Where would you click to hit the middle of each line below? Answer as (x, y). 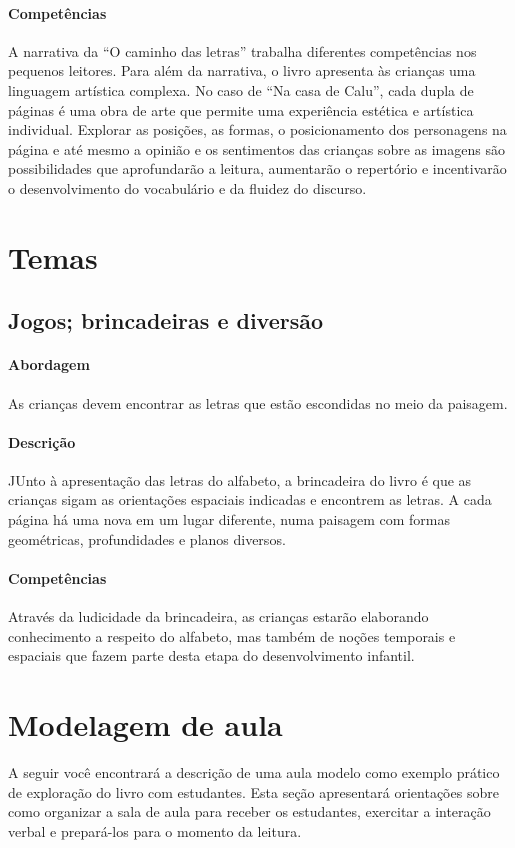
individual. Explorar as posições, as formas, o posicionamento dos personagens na (257, 129)
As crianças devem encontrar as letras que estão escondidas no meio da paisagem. (258, 402)
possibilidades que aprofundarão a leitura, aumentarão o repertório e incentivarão (257, 168)
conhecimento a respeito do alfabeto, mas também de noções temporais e (232, 635)
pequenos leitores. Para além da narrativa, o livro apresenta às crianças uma (242, 70)
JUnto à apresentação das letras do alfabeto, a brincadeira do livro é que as (240, 479)
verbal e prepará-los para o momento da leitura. (155, 830)
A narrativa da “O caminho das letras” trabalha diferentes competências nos (242, 50)
